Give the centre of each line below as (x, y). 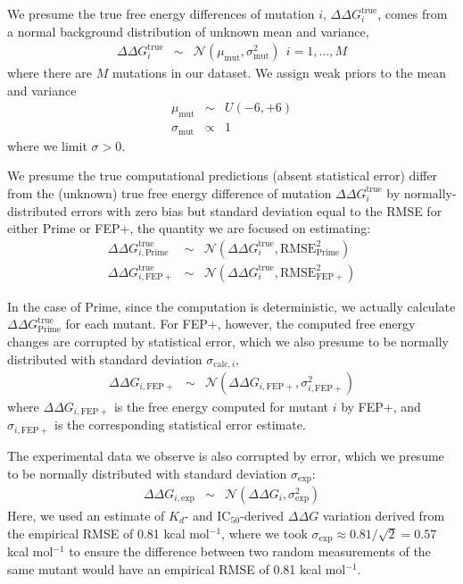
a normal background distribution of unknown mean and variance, (188, 31)
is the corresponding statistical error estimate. (180, 425)
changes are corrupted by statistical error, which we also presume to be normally (228, 341)
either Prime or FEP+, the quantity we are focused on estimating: (189, 228)
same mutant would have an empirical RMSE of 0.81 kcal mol (177, 568)
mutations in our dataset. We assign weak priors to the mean (279, 73)
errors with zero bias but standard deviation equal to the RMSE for (256, 210)
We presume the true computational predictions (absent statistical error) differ (223, 175)
